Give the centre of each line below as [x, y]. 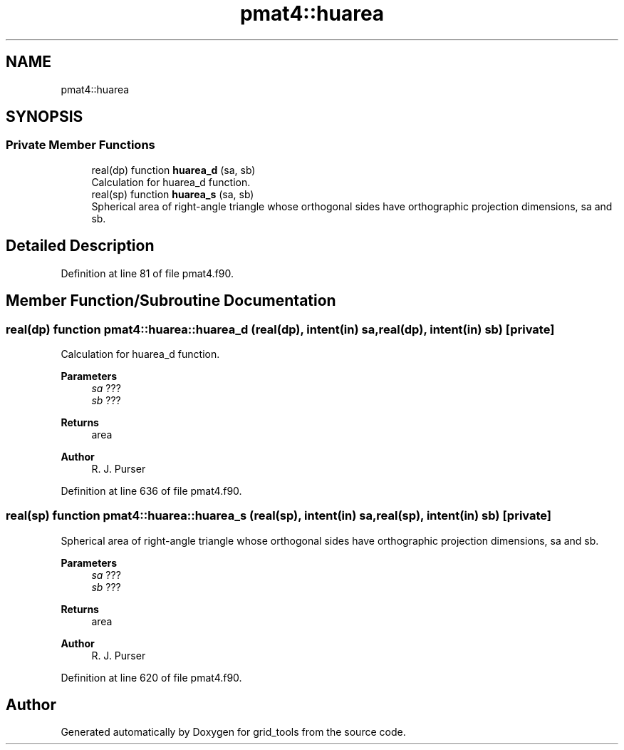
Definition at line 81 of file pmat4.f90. [147, 273]
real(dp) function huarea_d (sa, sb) [173, 170]
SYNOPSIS [45, 117]
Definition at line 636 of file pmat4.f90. [151, 490]
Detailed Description [80, 246]
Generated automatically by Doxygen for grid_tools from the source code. [233, 732]
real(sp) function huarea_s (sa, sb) [173, 194]
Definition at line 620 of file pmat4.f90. [151, 677]
